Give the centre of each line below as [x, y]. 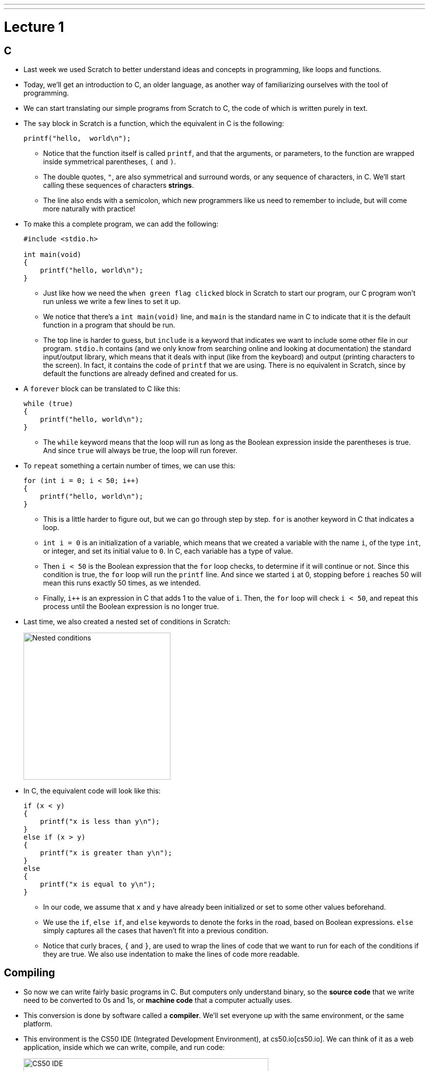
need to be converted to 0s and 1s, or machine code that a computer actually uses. [158, 1000]
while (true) [48, 403]
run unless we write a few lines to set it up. [112, 301]
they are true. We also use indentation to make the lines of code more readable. [171, 954]
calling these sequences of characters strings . [119, 185]
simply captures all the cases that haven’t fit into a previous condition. [156, 930]
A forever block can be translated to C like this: [102, 388]
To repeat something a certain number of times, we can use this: [130, 465]
